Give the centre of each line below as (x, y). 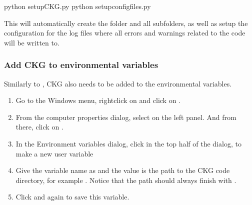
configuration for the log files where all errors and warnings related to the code (125, 33)
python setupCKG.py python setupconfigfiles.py (77, 6)
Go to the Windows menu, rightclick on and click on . (98, 100)
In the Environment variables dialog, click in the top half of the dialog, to (128, 143)
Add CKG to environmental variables (81, 65)
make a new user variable (54, 153)
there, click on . (39, 127)
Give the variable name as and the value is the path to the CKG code (123, 170)
